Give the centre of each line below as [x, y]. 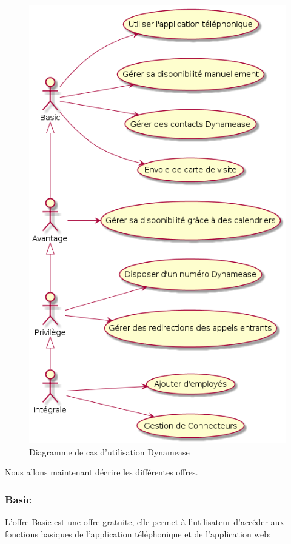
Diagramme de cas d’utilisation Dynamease [109, 452]
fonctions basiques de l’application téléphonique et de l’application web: [138, 533]
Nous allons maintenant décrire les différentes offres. [102, 472]
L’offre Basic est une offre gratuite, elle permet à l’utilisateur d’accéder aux [145, 521]
